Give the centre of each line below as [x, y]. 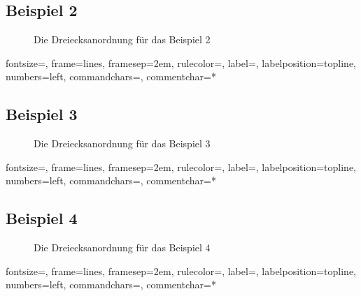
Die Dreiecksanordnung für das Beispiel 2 [122, 39]
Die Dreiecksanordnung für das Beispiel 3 [122, 143]
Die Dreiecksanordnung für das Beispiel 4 [122, 247]
